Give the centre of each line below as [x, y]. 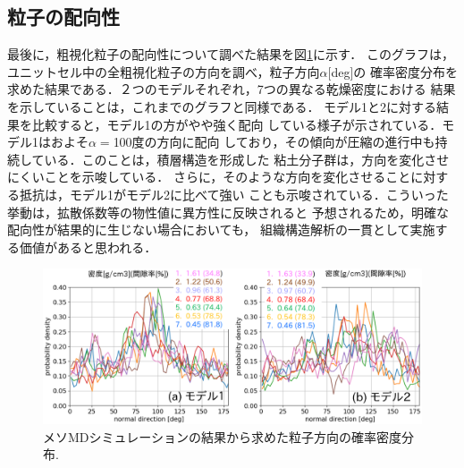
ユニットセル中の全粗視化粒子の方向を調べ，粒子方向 [164, 71]
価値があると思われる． [88, 247]
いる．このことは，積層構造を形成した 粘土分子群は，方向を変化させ [247, 159]
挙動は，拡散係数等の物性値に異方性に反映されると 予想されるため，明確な [228, 212]
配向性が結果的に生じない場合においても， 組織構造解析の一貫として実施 [221, 230]
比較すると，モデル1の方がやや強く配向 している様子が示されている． [237, 124]
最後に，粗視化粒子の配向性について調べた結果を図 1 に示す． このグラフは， [231, 54]
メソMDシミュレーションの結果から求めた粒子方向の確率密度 [222, 436]
